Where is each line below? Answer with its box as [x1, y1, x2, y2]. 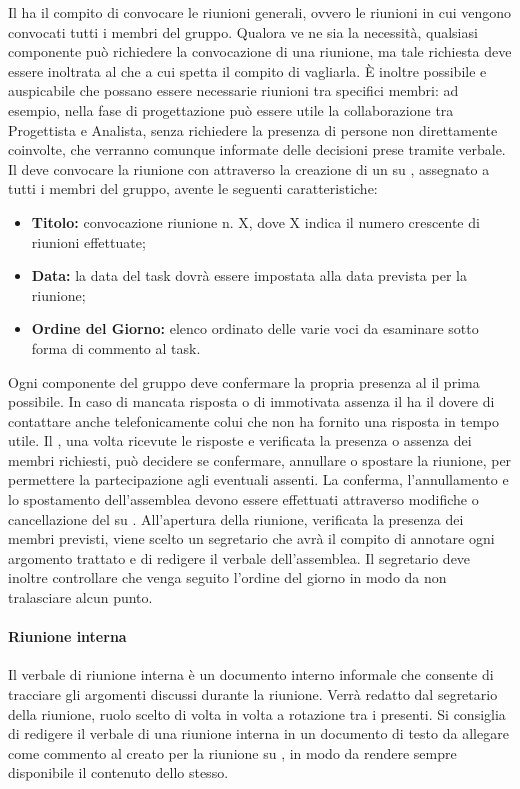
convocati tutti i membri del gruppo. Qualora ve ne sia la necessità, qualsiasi [8, 21, 478, 42]
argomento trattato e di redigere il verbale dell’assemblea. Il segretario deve [8, 547, 471, 568]
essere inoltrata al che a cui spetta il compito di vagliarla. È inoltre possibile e [8, 60, 487, 81]
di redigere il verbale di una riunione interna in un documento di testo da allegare [8, 723, 509, 744]
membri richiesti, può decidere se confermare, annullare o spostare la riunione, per [8, 449, 512, 470]
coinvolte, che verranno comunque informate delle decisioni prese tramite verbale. [8, 139, 506, 160]
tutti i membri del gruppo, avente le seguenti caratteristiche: [8, 178, 378, 199]
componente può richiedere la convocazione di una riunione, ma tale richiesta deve [8, 41, 512, 62]
